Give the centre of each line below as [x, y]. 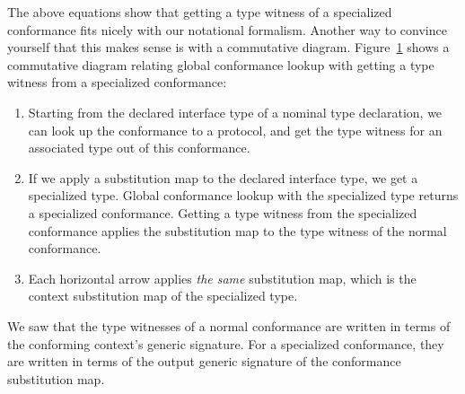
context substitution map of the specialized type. [163, 296]
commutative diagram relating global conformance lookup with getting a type [221, 64]
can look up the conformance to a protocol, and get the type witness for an [235, 130]
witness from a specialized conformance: [117, 82]
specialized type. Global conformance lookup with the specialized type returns [243, 195]
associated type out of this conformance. [139, 148]
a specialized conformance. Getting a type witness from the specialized [223, 212]
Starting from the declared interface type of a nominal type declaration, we [235, 112]
